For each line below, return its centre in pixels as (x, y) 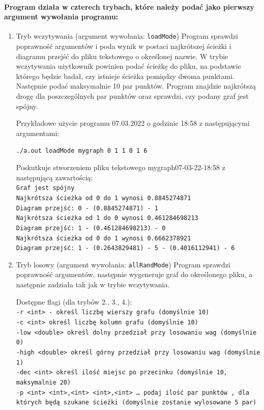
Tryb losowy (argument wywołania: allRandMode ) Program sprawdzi (123, 264)
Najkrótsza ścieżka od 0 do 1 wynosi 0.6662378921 (104, 238)
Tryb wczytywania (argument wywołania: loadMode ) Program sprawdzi (127, 36)
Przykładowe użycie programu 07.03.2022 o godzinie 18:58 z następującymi (133, 123)
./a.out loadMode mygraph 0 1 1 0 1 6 (82, 151)
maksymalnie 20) (43, 382)
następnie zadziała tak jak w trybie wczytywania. (93, 284)
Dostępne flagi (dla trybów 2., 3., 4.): (74, 301)
